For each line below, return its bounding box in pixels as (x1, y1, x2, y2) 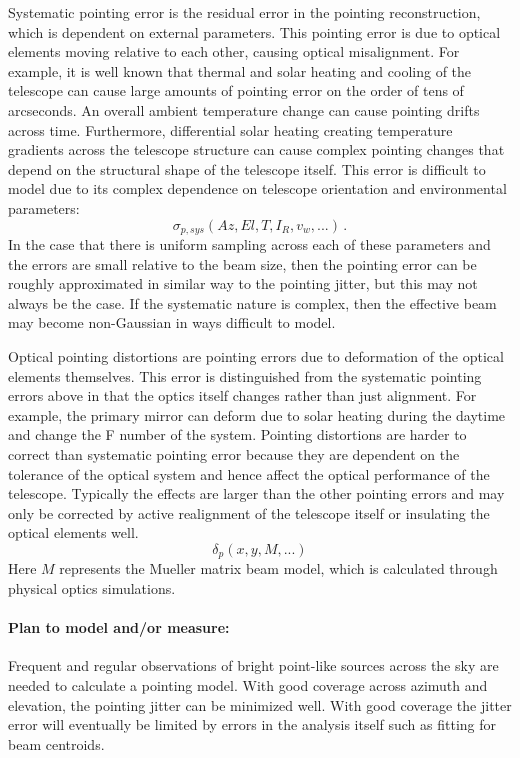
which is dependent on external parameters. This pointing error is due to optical (8, 21, 501, 42)
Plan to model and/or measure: (8, 617, 230, 638)
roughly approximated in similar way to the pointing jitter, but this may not (8, 273, 478, 294)
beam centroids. (8, 733, 105, 754)
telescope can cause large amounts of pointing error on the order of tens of (8, 80, 464, 101)
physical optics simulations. (8, 577, 176, 598)
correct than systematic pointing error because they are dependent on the (8, 443, 460, 464)
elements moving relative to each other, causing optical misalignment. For (8, 41, 460, 62)
